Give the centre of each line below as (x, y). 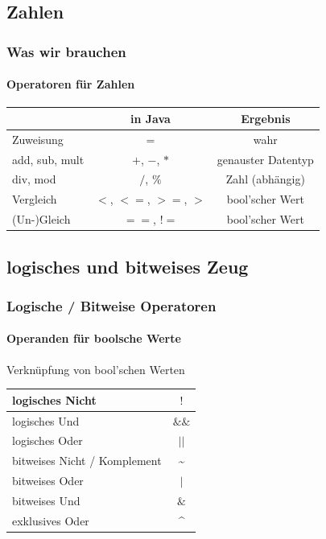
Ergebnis (266, 118)
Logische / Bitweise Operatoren (111, 305)
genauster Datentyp (265, 159)
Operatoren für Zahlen (71, 84)
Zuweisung (38, 139)
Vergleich (35, 199)
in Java (151, 118)
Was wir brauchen (66, 51)
